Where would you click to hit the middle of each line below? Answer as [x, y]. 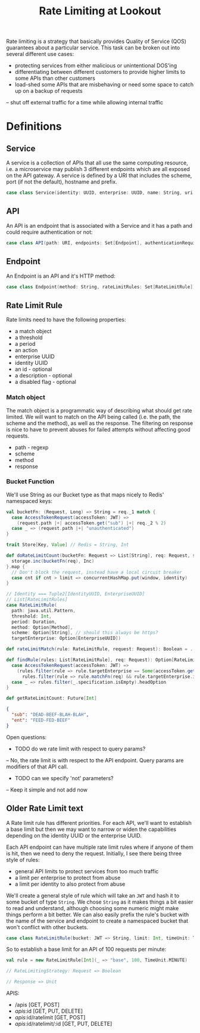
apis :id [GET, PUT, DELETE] [49, 1011]
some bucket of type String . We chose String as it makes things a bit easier [100, 902]
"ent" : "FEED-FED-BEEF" [41, 720]
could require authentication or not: [50, 232]
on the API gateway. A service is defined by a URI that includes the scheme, [99, 176]
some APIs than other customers [55, 78]
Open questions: [26, 737]
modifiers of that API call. [37, 767]
